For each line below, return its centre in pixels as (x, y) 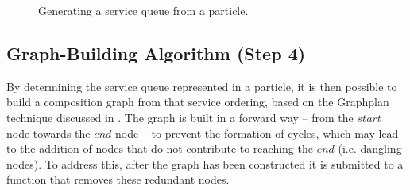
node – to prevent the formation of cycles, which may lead (257, 133)
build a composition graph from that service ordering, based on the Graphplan (198, 102)
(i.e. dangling (370, 148)
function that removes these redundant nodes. (118, 179)
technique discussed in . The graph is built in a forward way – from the (180, 117)
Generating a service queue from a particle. (143, 10)
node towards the (48, 133)
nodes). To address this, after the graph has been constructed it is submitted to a (205, 163)
